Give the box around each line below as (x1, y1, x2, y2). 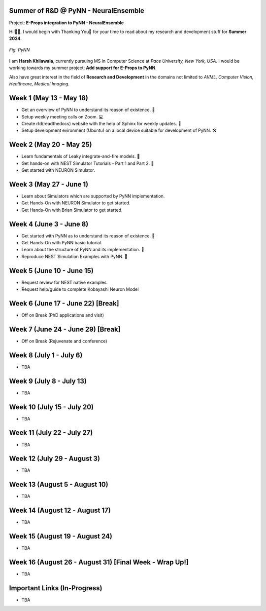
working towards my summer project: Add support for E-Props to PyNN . (9, 65, 157, 71)
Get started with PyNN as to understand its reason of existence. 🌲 (21, 232, 155, 239)
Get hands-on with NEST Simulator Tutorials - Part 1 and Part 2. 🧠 (21, 160, 154, 166)
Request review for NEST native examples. (21, 279, 108, 285)
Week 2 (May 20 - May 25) (9, 141, 92, 149)
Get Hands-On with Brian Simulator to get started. (21, 207, 123, 213)
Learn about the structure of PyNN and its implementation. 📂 (21, 247, 144, 253)
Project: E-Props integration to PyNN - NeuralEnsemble (9, 20, 124, 26)
